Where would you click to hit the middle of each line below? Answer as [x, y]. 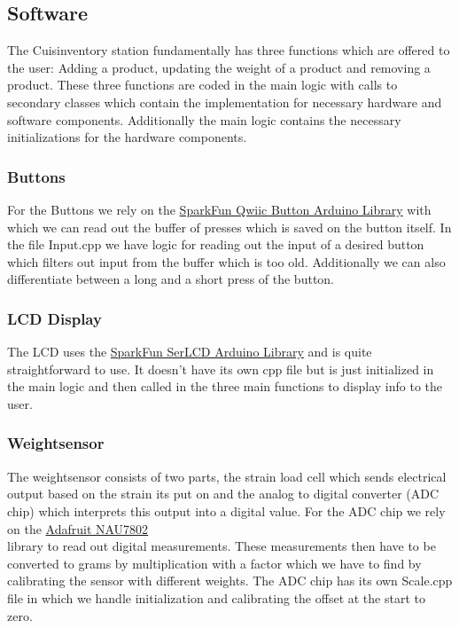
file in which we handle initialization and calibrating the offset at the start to [216, 597]
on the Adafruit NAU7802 [78, 528]
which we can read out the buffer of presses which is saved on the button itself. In [229, 227]
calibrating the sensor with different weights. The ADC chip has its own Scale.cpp [230, 581]
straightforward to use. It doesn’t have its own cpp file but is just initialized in [221, 369]
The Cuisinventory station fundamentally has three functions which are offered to [229, 50]
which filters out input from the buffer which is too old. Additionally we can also [226, 261]
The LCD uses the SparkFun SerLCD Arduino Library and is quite [190, 352]
